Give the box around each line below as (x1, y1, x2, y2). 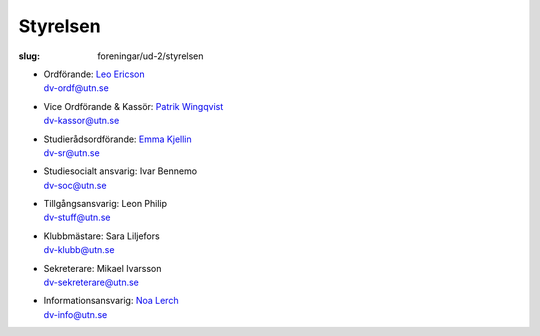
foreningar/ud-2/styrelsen (97, 50, 204, 62)
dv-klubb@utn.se (43, 244, 115, 256)
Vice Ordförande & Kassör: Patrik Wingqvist (43, 100, 224, 112)
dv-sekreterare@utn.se (43, 276, 140, 289)
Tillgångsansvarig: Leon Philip (43, 198, 168, 210)
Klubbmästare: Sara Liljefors (43, 230, 160, 242)
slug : (18, 50, 40, 62)
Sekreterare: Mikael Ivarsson (43, 262, 162, 274)
